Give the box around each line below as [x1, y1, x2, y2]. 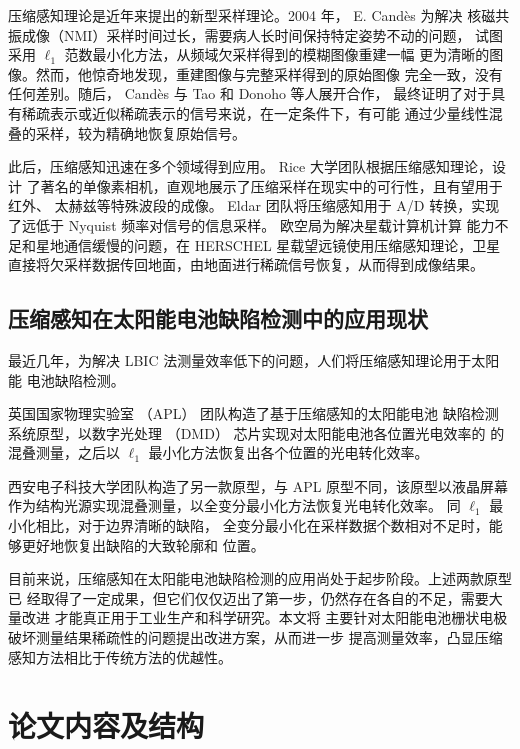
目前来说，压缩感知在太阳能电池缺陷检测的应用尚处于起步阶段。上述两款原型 [8, 568, 512, 589]
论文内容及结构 [8, 705, 205, 746]
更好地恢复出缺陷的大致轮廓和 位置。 [21, 534, 265, 555]
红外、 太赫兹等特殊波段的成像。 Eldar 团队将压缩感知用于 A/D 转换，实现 [8, 195, 500, 216]
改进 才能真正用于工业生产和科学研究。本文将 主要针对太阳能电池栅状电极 [21, 607, 508, 628]
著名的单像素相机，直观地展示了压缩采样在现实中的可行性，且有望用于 [40, 175, 503, 196]
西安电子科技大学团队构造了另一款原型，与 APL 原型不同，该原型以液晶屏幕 [8, 475, 509, 496]
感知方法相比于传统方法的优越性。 [8, 646, 232, 667]
